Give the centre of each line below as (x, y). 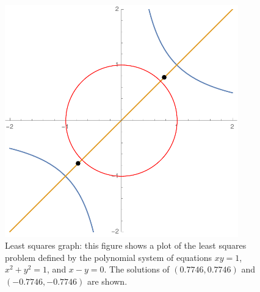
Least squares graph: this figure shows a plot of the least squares (126, 245)
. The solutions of (137, 269)
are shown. (107, 281)
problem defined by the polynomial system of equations (109, 257)
